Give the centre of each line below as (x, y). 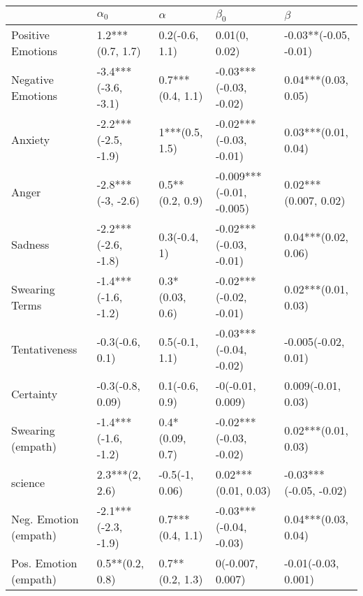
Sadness (30, 245)
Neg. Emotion (45, 518)
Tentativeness (44, 349)
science (28, 482)
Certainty (35, 393)
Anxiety (31, 140)
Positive (30, 35)
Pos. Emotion (44, 563)
